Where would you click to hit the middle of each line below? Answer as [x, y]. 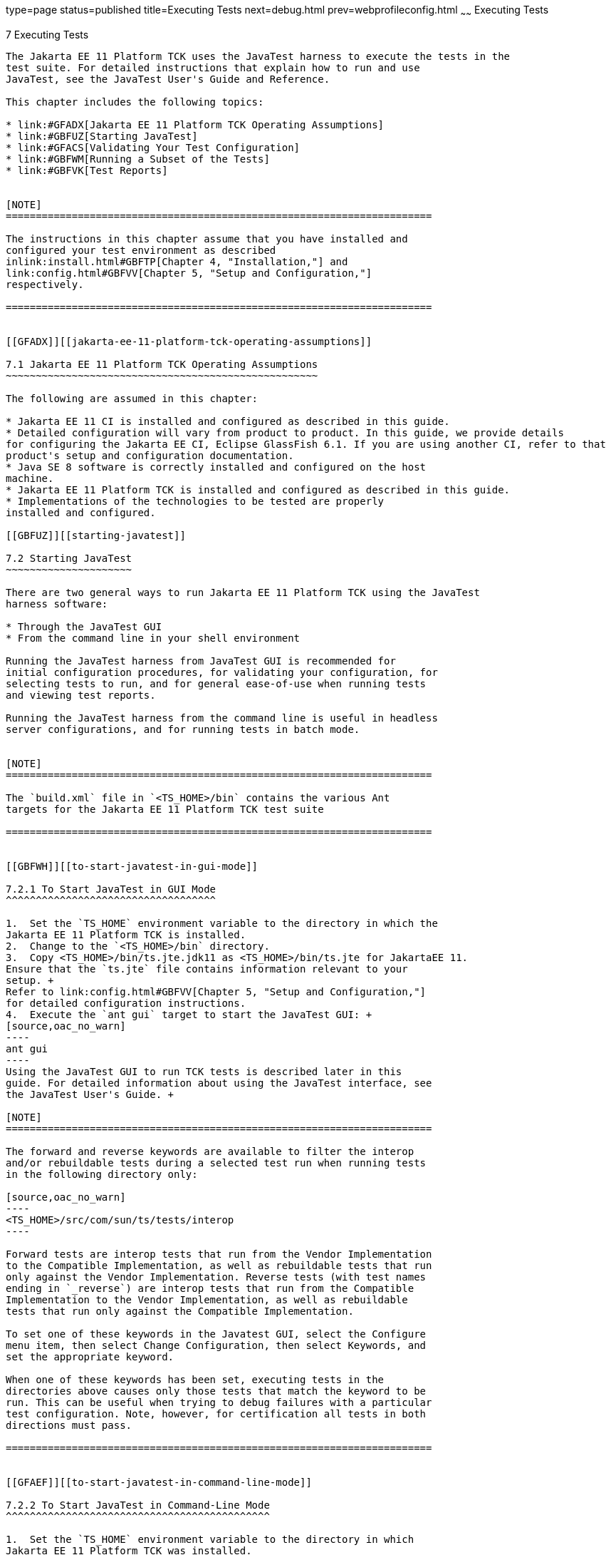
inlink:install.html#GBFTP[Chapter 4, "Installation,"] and [177, 261]
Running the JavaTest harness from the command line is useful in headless [222, 718]
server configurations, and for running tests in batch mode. [183, 729]
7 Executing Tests [47, 34]
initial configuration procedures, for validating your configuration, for [222, 672]
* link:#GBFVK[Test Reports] [87, 170]
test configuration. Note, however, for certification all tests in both [216, 1413]
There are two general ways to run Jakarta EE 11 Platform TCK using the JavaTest [243, 592]
